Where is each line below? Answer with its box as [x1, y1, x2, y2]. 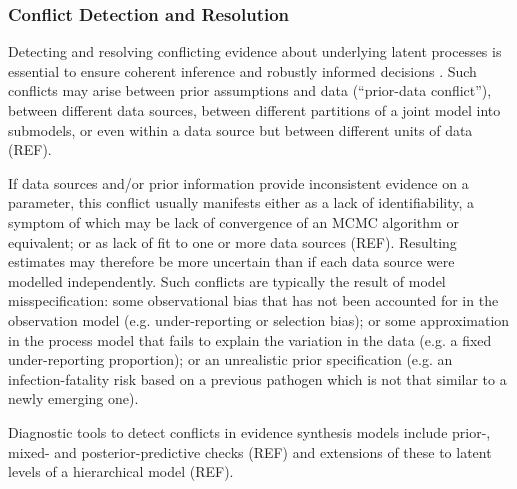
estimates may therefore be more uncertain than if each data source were [8, 251, 455, 272]
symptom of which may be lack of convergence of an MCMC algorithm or [8, 211, 459, 232]
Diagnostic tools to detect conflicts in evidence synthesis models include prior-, [8, 421, 491, 442]
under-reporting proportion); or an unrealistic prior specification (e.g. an [8, 349, 453, 370]
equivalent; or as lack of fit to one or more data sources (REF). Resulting [8, 231, 457, 252]
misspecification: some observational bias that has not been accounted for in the [8, 290, 499, 311]
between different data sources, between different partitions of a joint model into [8, 100, 501, 120]
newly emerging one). [8, 388, 139, 409]
